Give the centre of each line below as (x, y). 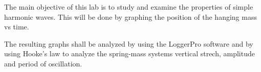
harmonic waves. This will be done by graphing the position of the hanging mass (130, 16)
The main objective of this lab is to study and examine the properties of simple (129, 7)
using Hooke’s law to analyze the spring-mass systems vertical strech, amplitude (129, 53)
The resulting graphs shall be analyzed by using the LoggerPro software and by (129, 43)
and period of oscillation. (43, 63)
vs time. (17, 27)
